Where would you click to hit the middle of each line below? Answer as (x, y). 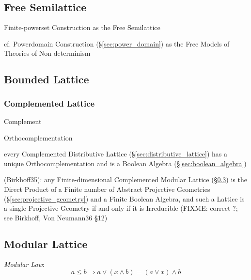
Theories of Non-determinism (47, 53)
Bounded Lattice (47, 79)
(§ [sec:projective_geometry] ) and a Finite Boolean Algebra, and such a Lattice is (124, 198)
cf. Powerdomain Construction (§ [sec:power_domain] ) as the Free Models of (117, 43)
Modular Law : (24, 264)
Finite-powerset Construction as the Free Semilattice (82, 27)
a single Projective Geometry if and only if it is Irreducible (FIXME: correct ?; (121, 208)
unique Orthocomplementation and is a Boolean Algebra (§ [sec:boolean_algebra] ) (125, 163)
